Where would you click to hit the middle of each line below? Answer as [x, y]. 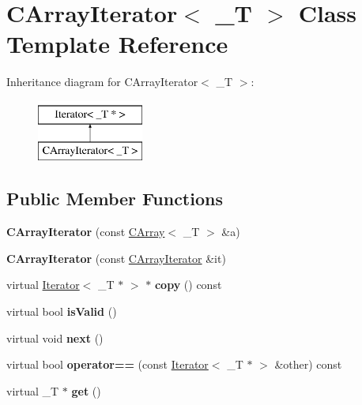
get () [86, 390]
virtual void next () [55, 337]
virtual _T [33, 390]
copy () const [188, 285]
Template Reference [117, 44]
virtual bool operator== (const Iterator [107, 364]
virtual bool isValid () [62, 311]
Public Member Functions [115, 199]
